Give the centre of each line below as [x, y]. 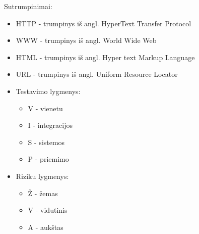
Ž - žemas [43, 193]
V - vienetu [45, 108]
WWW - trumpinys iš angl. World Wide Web [86, 40]
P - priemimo [48, 159]
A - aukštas [46, 227]
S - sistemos [46, 142]
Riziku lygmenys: [42, 176]
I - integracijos [50, 125]
